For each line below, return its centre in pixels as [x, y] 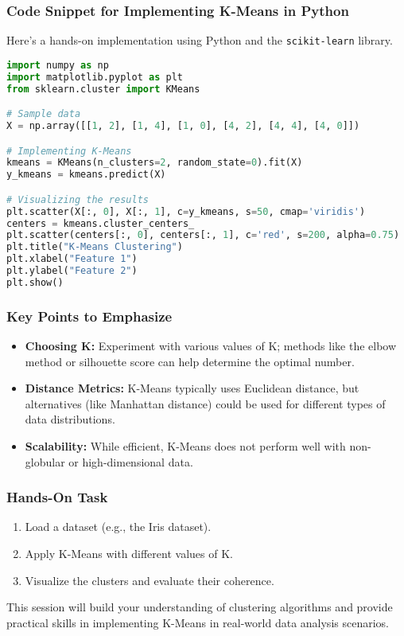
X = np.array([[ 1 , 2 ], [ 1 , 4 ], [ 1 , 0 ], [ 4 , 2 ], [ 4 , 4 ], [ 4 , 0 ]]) [183, 126]
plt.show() [35, 282]
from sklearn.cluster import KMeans [103, 89]
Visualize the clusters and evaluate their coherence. [150, 580]
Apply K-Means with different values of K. [129, 554]
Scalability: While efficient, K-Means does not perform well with [185, 446]
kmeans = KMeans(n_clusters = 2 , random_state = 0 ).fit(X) [155, 163]
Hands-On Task [57, 497]
